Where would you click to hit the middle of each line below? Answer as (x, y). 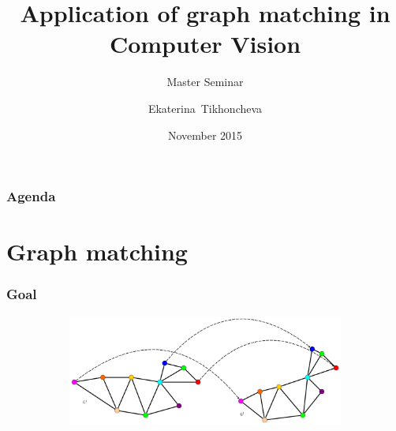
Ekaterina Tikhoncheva (205, 108)
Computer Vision (205, 44)
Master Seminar (205, 82)
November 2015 (205, 135)
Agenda (31, 196)
